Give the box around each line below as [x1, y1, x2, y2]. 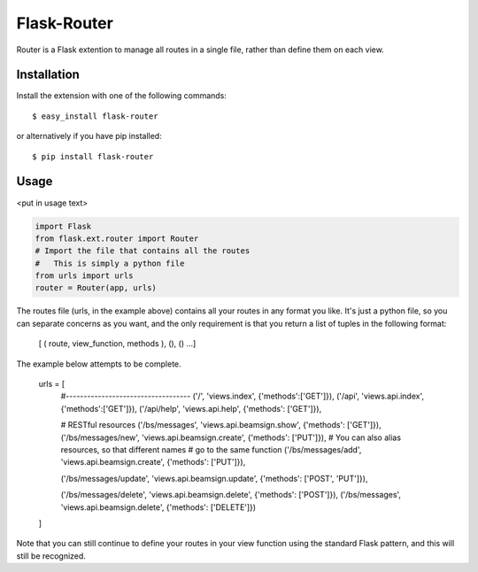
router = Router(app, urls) [35, 283, 157, 293]
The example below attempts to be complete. [16, 359, 181, 369]
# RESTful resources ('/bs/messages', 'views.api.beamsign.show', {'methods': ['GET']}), [60, 420, 382, 430]
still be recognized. [16, 550, 86, 561]
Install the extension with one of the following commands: [16, 90, 227, 101]
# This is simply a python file [35, 258, 185, 268]
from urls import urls [35, 271, 134, 281]
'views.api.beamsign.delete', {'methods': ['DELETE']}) [60, 501, 257, 513]
